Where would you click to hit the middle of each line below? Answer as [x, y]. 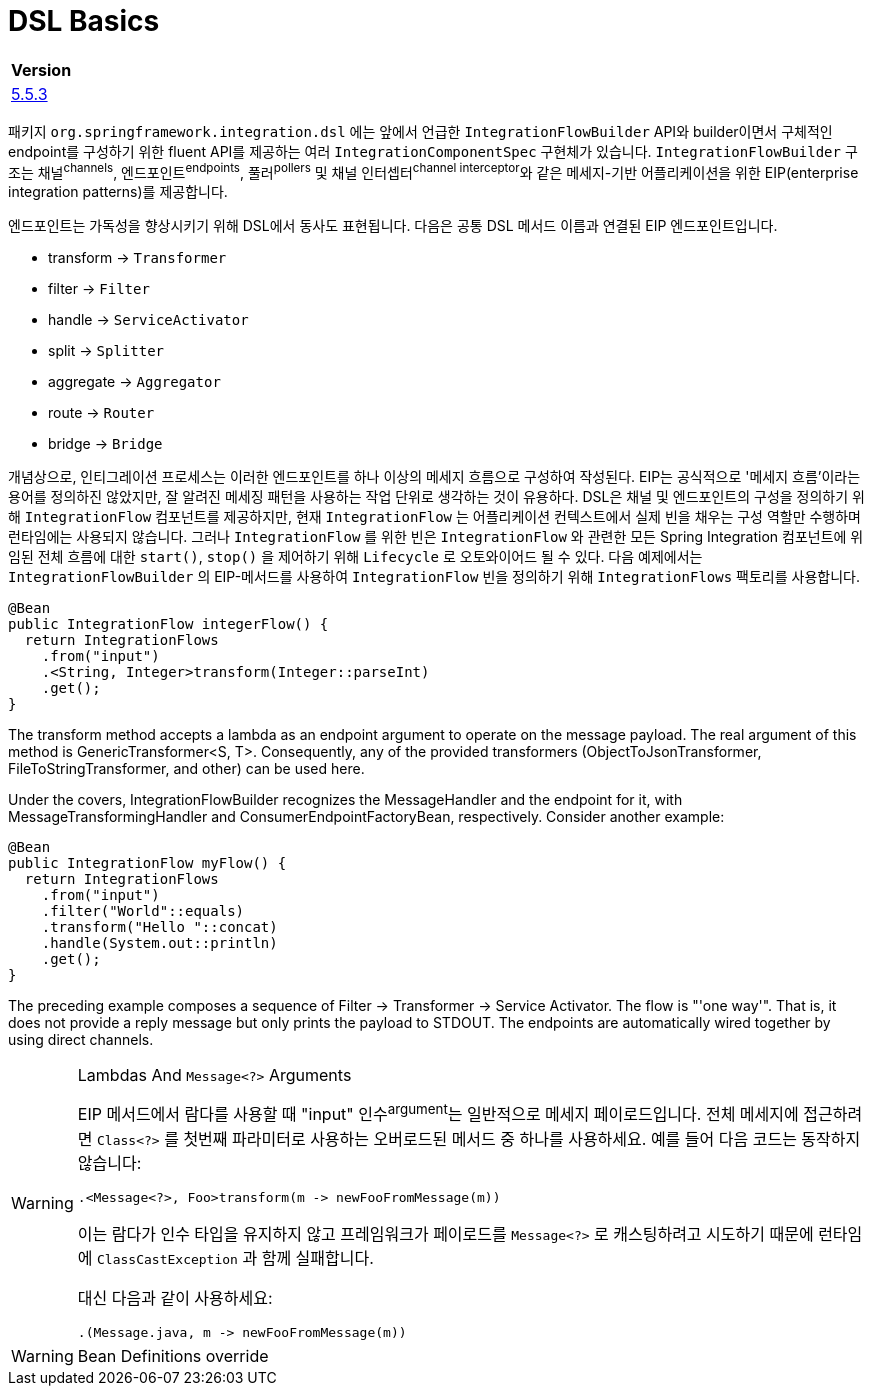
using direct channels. [81, 1040]
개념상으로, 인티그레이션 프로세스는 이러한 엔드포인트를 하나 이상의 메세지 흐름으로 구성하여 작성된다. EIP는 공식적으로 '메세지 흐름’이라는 [434, 477]
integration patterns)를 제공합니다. [118, 192]
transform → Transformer [137, 258]
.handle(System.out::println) [159, 943]
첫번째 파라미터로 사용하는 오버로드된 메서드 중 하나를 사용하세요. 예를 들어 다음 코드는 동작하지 [522, 1138]
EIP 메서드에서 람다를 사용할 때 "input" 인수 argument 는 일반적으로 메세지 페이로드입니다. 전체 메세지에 [438, 1113]
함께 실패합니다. [317, 1257]
